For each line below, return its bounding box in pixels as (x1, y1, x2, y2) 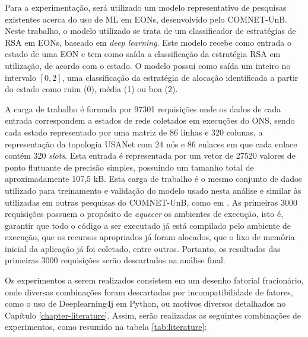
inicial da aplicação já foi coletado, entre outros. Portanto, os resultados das (5, 242, 281, 254)
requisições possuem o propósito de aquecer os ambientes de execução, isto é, (5, 207, 284, 220)
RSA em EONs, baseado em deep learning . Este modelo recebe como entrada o (5, 36, 291, 48)
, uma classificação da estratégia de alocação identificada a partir (62, 71, 299, 83)
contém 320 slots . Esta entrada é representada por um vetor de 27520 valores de (5, 149, 296, 162)
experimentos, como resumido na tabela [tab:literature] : (5, 320, 207, 333)
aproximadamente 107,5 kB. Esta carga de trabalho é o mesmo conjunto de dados (5, 172, 302, 185)
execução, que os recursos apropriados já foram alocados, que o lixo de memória (5, 231, 295, 243)
